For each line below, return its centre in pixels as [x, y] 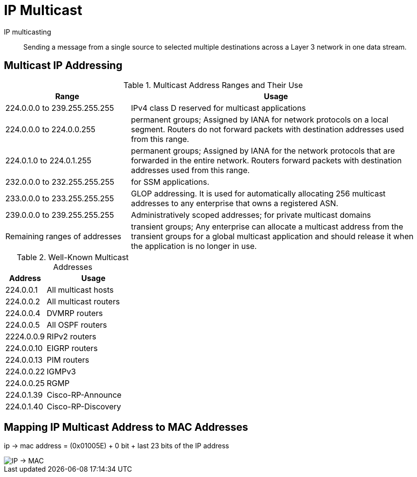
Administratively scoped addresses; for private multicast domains [251, 215]
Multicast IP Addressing [63, 66]
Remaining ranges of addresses [63, 236]
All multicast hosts [80, 290]
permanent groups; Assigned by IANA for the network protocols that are [263, 150]
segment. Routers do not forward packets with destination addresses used [268, 129]
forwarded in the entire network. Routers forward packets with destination [266, 160]
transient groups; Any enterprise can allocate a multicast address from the [267, 226]
